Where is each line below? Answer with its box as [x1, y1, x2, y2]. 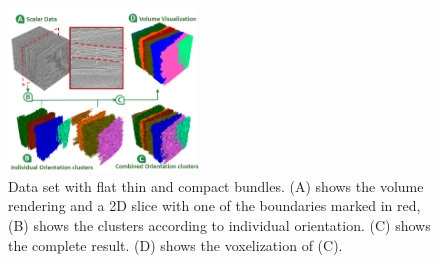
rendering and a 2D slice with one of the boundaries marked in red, [8, 195, 421, 216]
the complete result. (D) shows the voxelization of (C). [8, 234, 343, 255]
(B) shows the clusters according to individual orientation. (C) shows [8, 214, 431, 235]
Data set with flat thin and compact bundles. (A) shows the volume [8, 175, 424, 196]
